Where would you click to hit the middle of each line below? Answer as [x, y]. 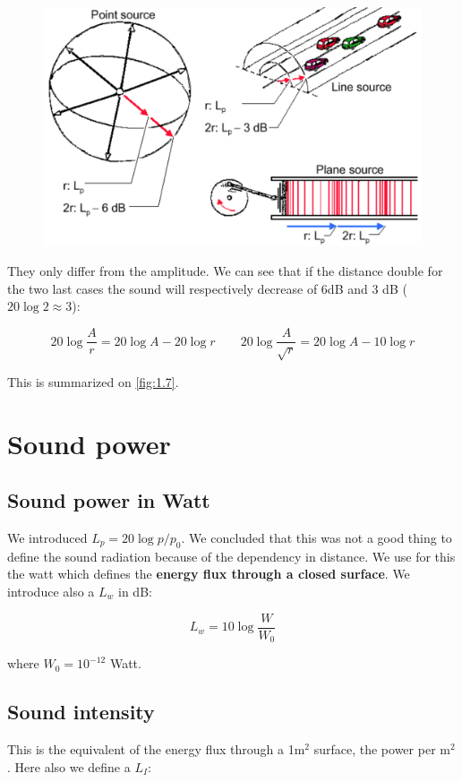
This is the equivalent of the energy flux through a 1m [156, 748]
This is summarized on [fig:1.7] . [93, 381]
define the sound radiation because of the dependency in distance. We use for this [231, 556]
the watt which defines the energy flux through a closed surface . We [209, 574]
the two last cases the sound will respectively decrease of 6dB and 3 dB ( [207, 288]
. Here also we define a [69, 766]
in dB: [135, 592]
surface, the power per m [382, 748]
